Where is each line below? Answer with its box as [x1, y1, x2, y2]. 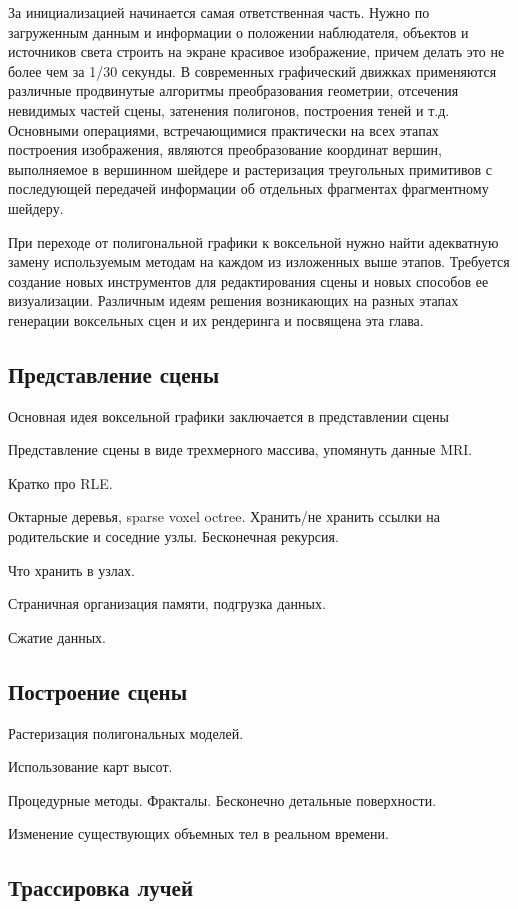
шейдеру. [8, 197, 64, 218]
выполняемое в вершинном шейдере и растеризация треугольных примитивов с [8, 158, 493, 179]
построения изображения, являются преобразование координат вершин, [8, 139, 442, 160]
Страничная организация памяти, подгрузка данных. [8, 593, 326, 614]
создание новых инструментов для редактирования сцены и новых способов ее [8, 270, 489, 291]
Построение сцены [8, 675, 188, 706]
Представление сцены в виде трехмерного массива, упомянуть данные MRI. [8, 439, 473, 460]
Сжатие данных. [8, 626, 106, 647]
